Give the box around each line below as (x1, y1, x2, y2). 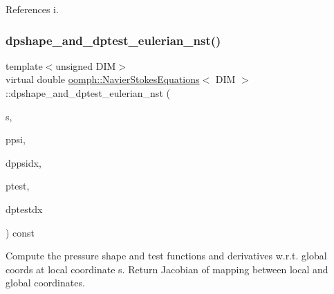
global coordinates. (6, 275, 85, 290)
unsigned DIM (55, 58, 116, 73)
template (6, 58, 43, 73)
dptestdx (6, 201, 43, 216)
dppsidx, (6, 155, 41, 169)
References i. (6, 2, 59, 16)
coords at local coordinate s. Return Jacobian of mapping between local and (6, 261, 328, 276)
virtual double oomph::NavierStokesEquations (6, 72, 200, 86)
